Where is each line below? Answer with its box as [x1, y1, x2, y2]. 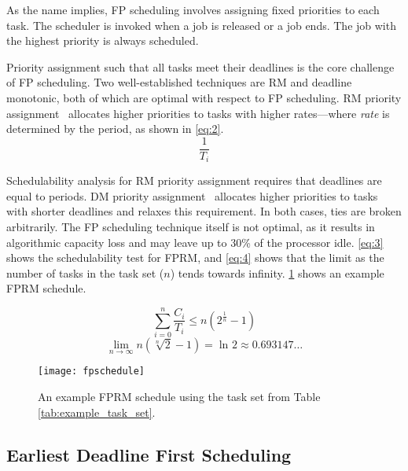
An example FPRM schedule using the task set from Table [38, 388, 321, 405]
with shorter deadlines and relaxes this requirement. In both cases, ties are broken [6, 203, 402, 219]
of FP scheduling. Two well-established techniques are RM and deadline [6, 74, 352, 90]
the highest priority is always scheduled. [6, 32, 199, 49]
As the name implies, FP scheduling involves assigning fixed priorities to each [6, 2, 380, 17]
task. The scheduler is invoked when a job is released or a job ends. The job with [6, 17, 396, 33]
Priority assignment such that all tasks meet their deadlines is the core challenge [6, 58, 395, 75]
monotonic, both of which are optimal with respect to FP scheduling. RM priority [6, 89, 402, 105]
